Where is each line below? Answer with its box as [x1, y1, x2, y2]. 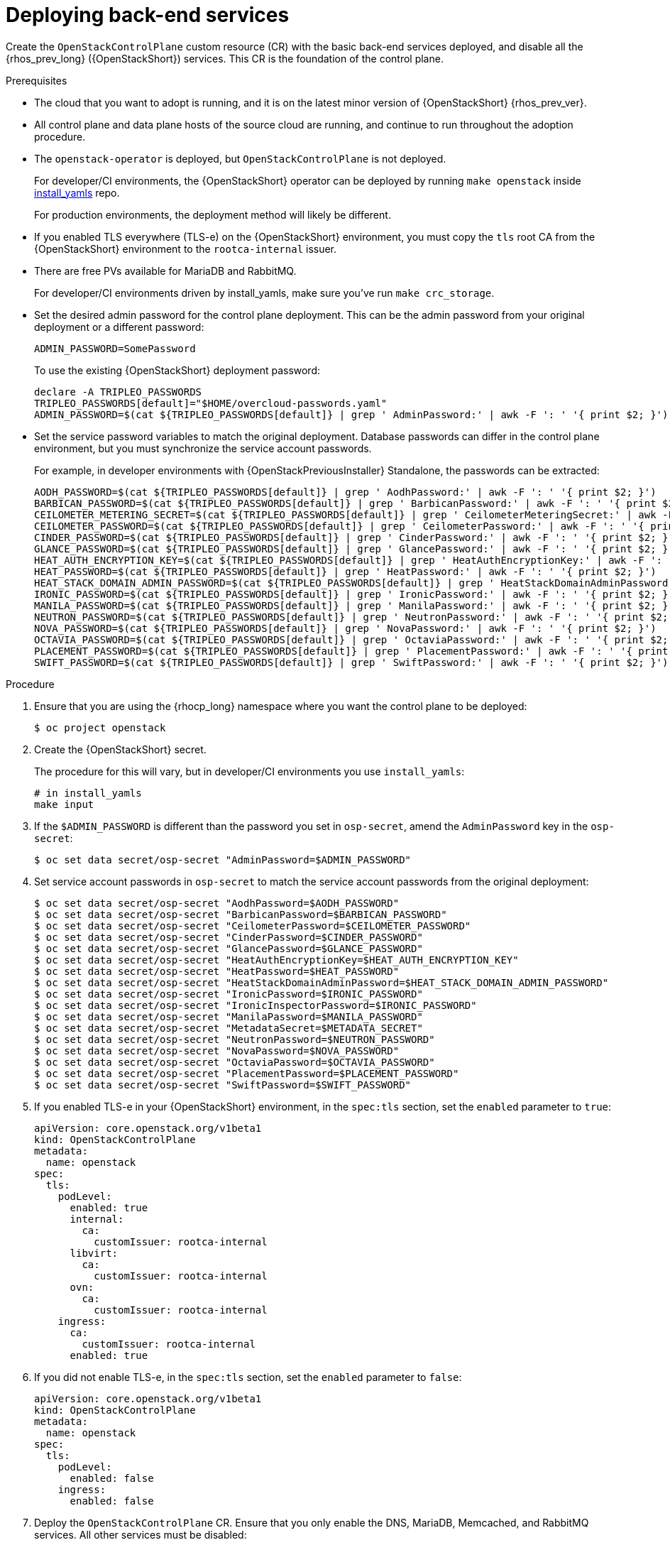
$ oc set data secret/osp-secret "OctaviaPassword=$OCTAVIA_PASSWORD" [34, 1056, 435, 1068]
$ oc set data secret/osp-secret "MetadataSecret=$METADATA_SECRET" [34, 1022, 423, 1034]
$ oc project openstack [34, 721, 166, 733]
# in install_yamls [34, 787, 142, 799]
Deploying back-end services [6, 3, 290, 27]
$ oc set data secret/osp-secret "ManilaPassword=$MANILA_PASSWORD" [34, 1010, 423, 1022]
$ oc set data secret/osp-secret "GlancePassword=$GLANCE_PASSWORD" [34, 942, 423, 954]
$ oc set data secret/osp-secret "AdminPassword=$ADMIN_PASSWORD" [34, 853, 412, 866]
